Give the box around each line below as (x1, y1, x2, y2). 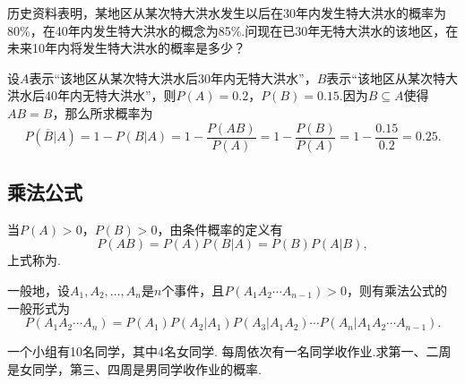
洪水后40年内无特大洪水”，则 (7, 86, 177, 105)
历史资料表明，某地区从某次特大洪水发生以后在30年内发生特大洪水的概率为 (7, 4, 446, 21)
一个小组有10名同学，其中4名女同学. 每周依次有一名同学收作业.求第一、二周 (7, 342, 452, 361)
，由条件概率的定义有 (157, 219, 283, 238)
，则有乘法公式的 (346, 281, 447, 300)
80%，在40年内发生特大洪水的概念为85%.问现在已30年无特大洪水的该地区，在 (7, 21, 459, 39)
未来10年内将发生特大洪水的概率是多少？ (7, 38, 245, 57)
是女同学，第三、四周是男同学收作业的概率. (7, 359, 262, 378)
